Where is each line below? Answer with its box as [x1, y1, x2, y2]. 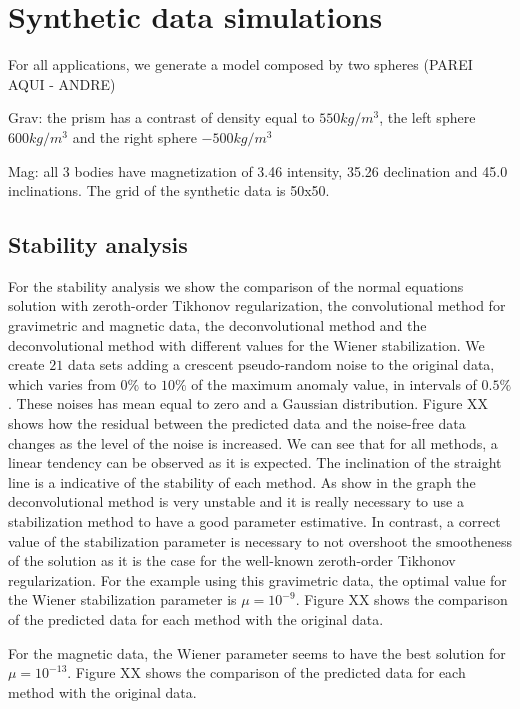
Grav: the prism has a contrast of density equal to [8, 107, 315, 128]
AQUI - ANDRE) [8, 73, 116, 94]
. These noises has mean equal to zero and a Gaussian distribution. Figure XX [8, 393, 489, 414]
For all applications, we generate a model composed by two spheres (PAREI [8, 54, 473, 75]
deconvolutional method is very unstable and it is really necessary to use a [8, 491, 464, 512]
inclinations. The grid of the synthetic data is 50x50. [8, 180, 330, 201]
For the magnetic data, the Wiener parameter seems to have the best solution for [8, 642, 506, 663]
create [8, 354, 45, 375]
